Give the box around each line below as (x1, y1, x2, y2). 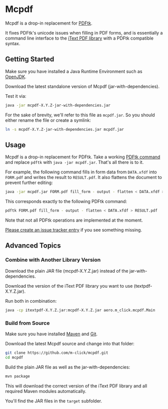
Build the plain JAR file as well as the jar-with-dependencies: (5, 364, 130, 370)
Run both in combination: (5, 298, 57, 304)
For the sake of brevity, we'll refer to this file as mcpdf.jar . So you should (5, 112, 155, 118)
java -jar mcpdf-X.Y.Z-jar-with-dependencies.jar (5, 103, 111, 108)
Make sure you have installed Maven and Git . (5, 331, 98, 337)
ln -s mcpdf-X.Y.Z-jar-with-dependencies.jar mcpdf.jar (5, 127, 124, 132)
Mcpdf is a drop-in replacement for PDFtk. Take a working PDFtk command (5, 154, 160, 160)
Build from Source (5, 319, 50, 326)
